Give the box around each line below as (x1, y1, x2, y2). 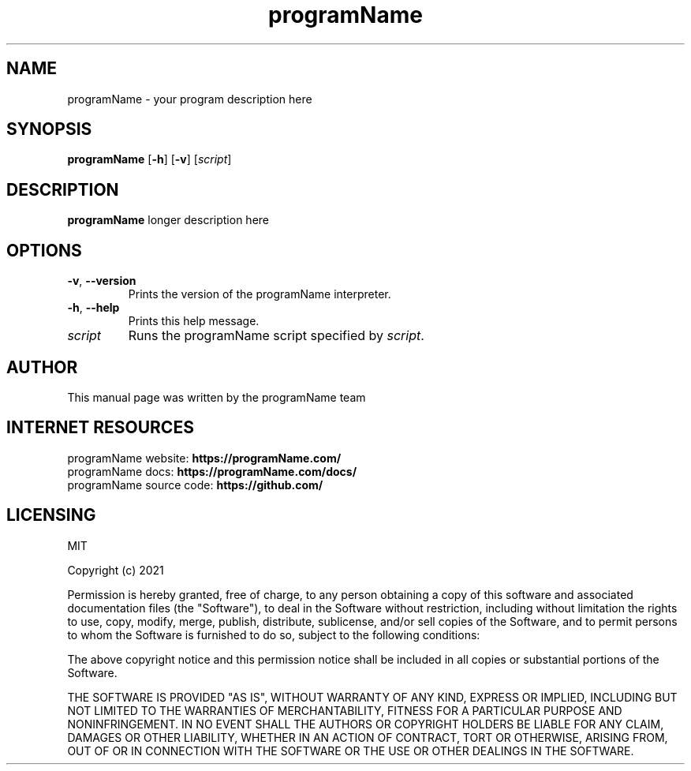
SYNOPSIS (6, 119, 92, 140)
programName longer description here (67, 213, 270, 227)
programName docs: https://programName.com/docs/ (67, 464, 357, 478)
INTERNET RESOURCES (6, 417, 194, 438)
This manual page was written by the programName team (67, 390, 366, 404)
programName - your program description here (67, 92, 312, 106)
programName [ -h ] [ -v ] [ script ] (67, 152, 232, 167)
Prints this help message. (128, 314, 260, 328)
